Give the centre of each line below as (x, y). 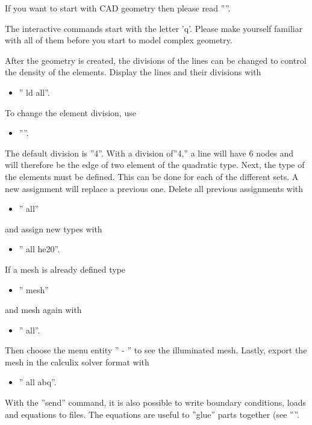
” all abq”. (38, 382)
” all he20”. (39, 249)
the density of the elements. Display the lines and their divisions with (133, 72)
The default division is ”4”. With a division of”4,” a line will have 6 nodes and (149, 153)
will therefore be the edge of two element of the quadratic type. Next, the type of (155, 165)
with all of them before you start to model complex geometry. (119, 40)
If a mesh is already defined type (65, 269)
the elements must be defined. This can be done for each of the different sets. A (152, 176)
